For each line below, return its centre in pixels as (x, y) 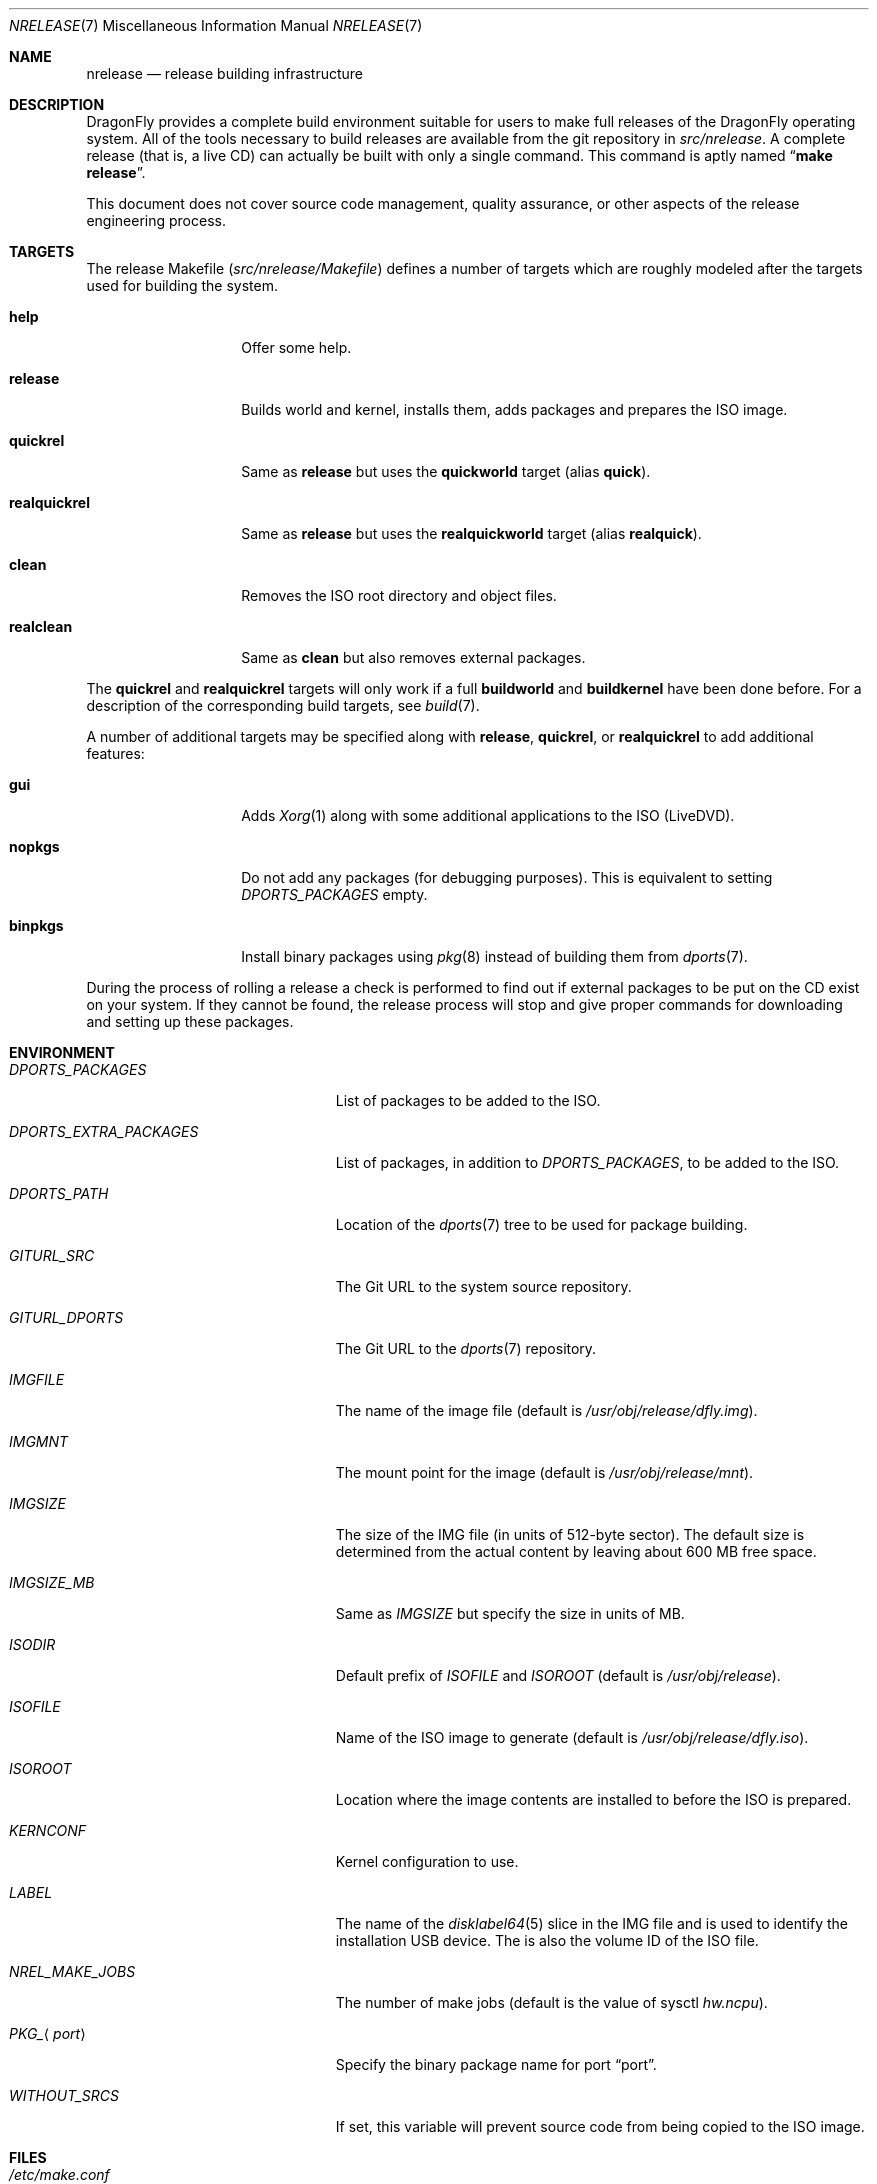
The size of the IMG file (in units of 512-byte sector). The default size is (570, 1534)
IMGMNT (39, 1441)
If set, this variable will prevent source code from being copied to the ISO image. (600, 2126)
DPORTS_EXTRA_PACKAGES (104, 1131)
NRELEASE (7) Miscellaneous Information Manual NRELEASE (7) (216, 25)
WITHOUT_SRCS (64, 2095)
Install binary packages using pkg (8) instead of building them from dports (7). (494, 956)
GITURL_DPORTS (66, 1317)
